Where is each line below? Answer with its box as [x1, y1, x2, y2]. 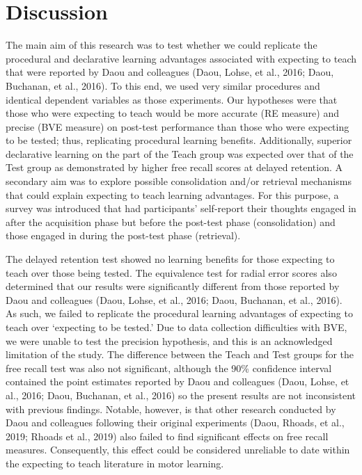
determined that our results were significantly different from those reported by [6, 279, 340, 293]
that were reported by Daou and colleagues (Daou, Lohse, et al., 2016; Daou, [6, 65, 334, 79]
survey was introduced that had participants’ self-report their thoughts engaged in [6, 201, 356, 216]
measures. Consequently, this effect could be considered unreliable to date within [6, 442, 350, 457]
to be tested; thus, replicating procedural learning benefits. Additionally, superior [6, 133, 352, 147]
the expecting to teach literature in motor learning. [6, 456, 224, 470]
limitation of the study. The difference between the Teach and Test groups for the [6, 347, 354, 362]
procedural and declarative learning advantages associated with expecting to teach [6, 51, 356, 65]
